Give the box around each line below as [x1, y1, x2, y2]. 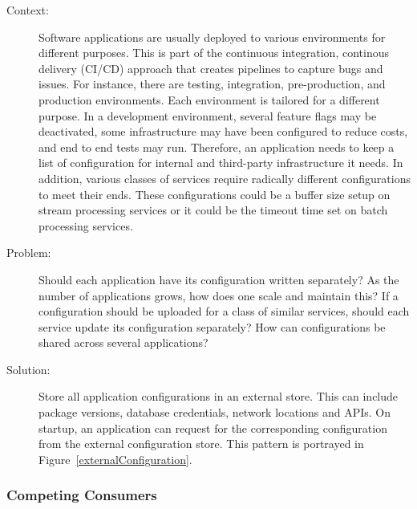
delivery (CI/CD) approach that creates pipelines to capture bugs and [38, 59, 383, 76]
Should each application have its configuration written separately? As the [38, 271, 399, 287]
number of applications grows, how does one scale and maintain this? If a [38, 287, 399, 303]
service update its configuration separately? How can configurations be [38, 318, 386, 335]
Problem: [6, 244, 51, 261]
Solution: [6, 360, 51, 377]
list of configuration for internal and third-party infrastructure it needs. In [38, 154, 403, 171]
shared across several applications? [38, 334, 208, 351]
